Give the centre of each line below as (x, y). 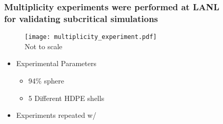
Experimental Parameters (56, 63)
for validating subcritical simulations (81, 18)
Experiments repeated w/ (56, 115)
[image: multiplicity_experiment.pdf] (91, 37)
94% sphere (46, 80)
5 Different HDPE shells (66, 98)
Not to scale (44, 46)
